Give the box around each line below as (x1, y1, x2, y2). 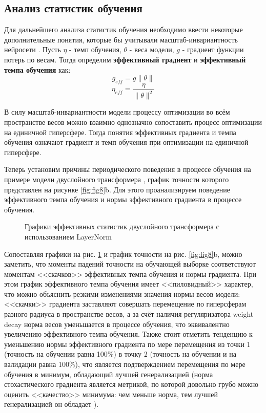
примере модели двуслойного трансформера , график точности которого (4, 173, 229, 184)
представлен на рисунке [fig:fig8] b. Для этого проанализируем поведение (4, 184, 231, 194)
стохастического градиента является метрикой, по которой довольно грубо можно (4, 379, 259, 389)
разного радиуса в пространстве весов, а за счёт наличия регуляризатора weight (4, 309, 254, 319)
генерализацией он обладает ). (4, 399, 99, 409)
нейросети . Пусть (4, 44, 61, 55)
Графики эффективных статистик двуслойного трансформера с (25, 221, 219, 232)
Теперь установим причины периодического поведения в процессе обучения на (4, 164, 251, 175)
